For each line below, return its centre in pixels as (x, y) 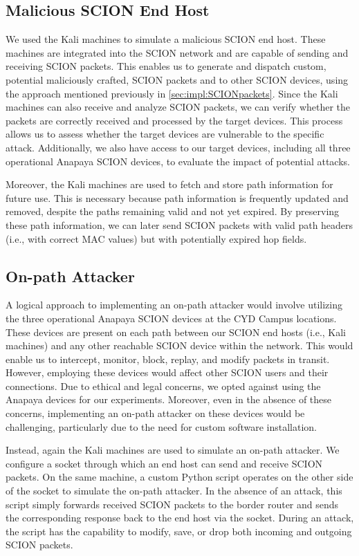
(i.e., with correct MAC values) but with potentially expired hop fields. (156, 238)
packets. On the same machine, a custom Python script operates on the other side (179, 477)
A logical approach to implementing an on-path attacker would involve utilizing (174, 305)
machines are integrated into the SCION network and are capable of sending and (177, 52)
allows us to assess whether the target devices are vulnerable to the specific (165, 134)
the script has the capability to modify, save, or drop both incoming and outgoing (179, 531)
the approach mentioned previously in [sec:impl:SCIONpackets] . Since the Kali (172, 93)
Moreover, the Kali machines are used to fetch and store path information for (169, 184)
